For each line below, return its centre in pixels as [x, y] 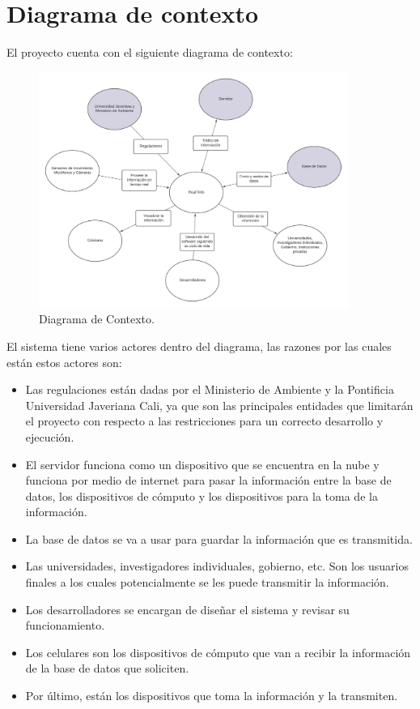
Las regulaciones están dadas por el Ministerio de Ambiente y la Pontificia [210, 389]
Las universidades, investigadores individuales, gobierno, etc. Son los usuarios [217, 566]
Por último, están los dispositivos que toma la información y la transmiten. [212, 696]
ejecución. [50, 436]
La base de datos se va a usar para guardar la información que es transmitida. [219, 538]
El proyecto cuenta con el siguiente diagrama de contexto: [150, 52]
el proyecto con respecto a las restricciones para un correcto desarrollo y [204, 421]
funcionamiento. [65, 625]
